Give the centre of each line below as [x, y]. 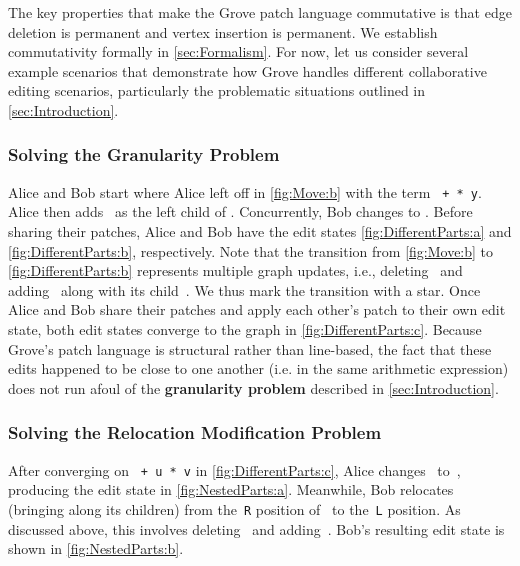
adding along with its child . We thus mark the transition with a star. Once [244, 289]
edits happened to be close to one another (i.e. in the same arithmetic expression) [258, 368]
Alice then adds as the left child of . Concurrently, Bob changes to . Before [240, 211]
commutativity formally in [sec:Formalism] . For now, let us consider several [238, 51]
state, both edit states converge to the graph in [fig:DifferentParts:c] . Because [245, 329]
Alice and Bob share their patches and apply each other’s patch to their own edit [257, 309]
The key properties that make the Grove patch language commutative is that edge [260, 12]
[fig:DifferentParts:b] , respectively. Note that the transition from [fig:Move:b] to [251, 250]
